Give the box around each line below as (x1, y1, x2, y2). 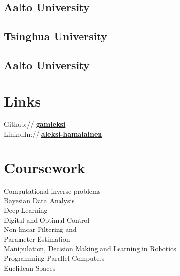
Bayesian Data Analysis (4, 195, 75, 206)
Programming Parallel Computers (4, 253, 105, 263)
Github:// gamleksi (4, 119, 66, 129)
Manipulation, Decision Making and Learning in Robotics (4, 243, 176, 253)
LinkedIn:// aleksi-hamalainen (4, 129, 102, 139)
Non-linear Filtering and (4, 224, 77, 234)
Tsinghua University (4, 28, 107, 44)
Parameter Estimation (4, 233, 70, 244)
